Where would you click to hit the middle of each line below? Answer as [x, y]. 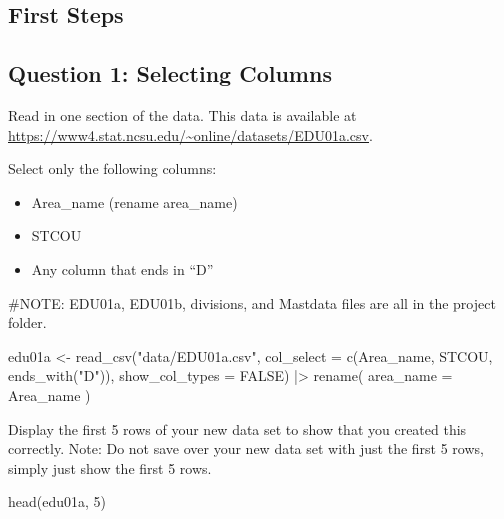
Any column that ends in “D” [122, 268]
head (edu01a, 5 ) [57, 501]
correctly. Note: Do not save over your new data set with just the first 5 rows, [246, 448]
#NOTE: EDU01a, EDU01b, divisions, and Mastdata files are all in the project [252, 302]
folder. [27, 322]
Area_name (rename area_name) [134, 201]
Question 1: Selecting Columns [170, 73]
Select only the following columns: [112, 168]
